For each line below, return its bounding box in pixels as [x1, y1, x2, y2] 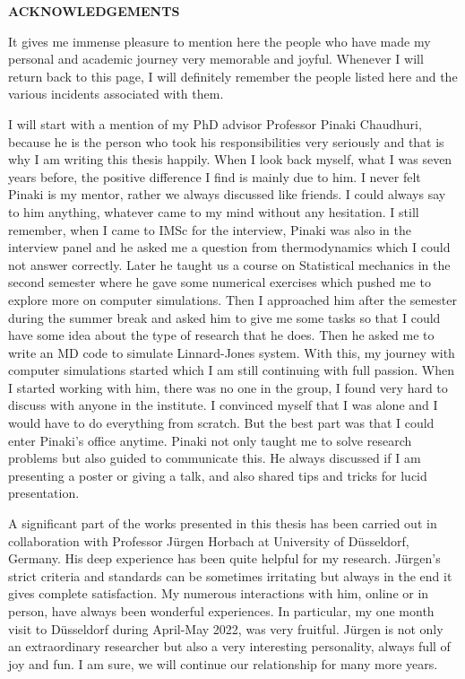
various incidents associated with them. [8, 84, 224, 103]
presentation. [8, 483, 80, 502]
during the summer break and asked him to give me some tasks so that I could [8, 308, 441, 326]
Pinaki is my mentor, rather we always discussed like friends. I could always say [8, 185, 446, 204]
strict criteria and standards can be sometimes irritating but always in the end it [8, 566, 452, 585]
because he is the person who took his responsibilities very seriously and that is [8, 132, 444, 151]
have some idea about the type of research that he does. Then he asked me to [8, 326, 435, 344]
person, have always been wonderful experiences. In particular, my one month [8, 602, 435, 620]
